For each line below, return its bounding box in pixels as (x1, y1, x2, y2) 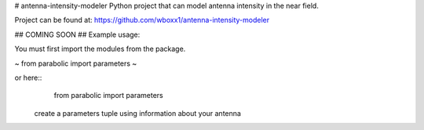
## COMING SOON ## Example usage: (14, 30, 141, 39)
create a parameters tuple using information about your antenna (34, 108, 241, 117)
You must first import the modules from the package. (14, 44, 186, 54)
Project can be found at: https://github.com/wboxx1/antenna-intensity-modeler (14, 16, 270, 25)
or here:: (14, 73, 42, 82)
